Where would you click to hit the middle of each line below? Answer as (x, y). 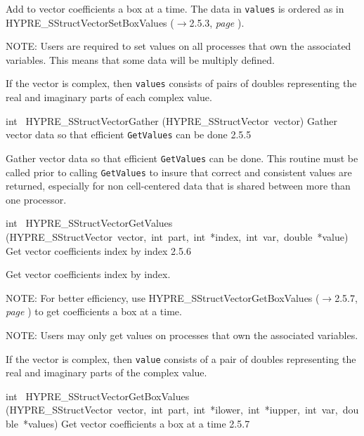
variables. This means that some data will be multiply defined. (141, 59)
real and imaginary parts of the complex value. (106, 372)
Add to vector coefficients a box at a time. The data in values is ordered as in (175, 8)
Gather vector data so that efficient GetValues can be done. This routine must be (182, 158)
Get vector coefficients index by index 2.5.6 (98, 250)
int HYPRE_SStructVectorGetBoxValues (98, 396)
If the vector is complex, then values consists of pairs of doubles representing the (181, 83)
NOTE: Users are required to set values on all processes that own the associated (178, 46)
